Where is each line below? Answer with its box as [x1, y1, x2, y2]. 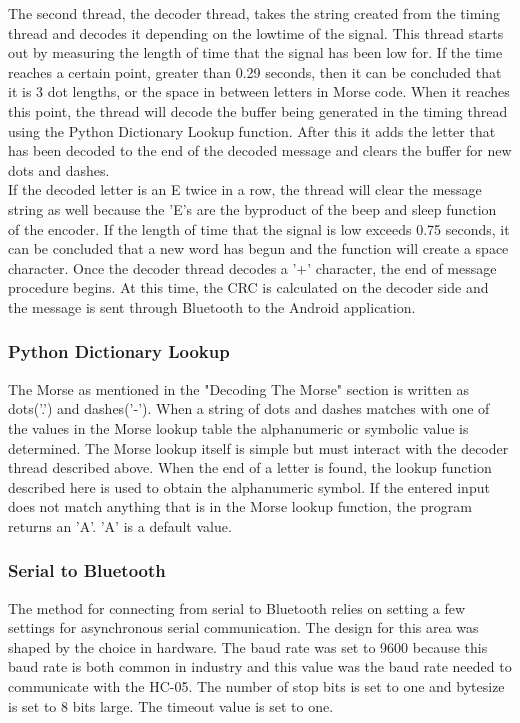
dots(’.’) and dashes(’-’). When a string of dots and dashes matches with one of [8, 398, 490, 419]
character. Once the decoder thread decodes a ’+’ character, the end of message [8, 257, 497, 278]
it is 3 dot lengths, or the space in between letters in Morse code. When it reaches [8, 81, 510, 102]
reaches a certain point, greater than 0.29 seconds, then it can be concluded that [8, 61, 502, 82]
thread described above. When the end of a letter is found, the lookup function [8, 457, 492, 478]
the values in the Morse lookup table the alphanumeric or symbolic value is [8, 417, 469, 438]
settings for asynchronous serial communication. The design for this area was [8, 617, 479, 638]
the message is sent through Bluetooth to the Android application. [8, 296, 416, 317]
